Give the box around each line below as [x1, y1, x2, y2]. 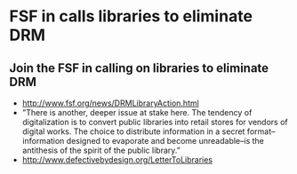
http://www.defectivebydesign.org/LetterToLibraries [21, 154, 213, 165]
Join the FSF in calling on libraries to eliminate [9, 60, 269, 75]
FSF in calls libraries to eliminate [9, 6, 253, 27]
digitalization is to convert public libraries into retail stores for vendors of [21, 117, 288, 127]
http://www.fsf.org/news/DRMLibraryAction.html [21, 98, 200, 108]
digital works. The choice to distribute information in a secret [21, 126, 245, 137]
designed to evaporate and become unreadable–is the [66, 136, 265, 146]
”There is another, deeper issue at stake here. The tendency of [21, 107, 253, 117]
